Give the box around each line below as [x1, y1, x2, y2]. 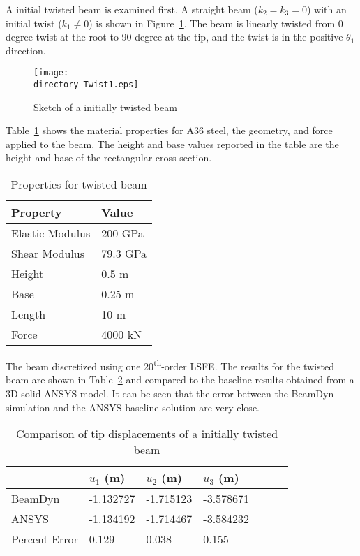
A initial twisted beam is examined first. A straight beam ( [6, 2, 258, 16]
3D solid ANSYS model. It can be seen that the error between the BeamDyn [6, 386, 334, 400]
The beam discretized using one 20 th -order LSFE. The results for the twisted [6, 357, 335, 373]
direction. [6, 43, 46, 57]
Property [11, 204, 62, 221]
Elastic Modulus [11, 225, 91, 242]
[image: [33, 68, 69, 78]
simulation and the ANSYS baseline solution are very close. [6, 400, 260, 414]
